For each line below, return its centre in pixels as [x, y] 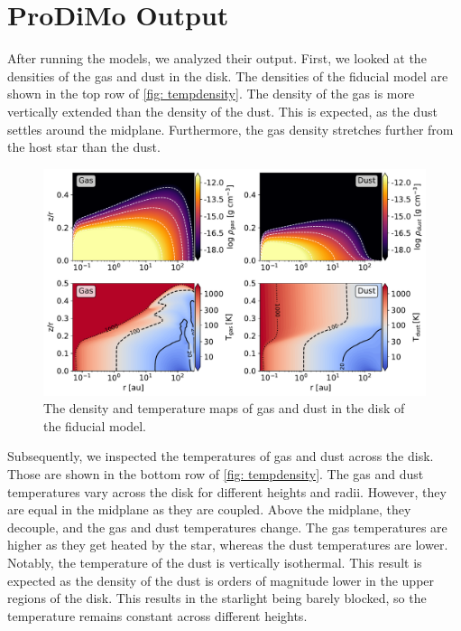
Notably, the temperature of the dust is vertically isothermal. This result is [215, 562]
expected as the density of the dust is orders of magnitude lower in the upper [221, 580]
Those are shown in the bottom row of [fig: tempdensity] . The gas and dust [216, 473]
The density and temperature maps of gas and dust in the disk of [224, 408]
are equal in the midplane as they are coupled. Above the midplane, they [209, 509]
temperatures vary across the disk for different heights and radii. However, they [227, 491]
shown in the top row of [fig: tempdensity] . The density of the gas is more [211, 94]
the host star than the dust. [84, 147]
